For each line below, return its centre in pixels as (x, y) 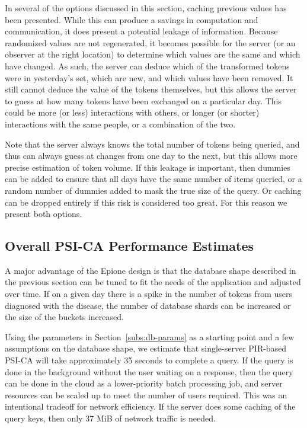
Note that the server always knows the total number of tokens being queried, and (152, 144)
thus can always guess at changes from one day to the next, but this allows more (151, 156)
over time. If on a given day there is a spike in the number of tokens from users (149, 294)
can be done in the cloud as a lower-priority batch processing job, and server (144, 383)
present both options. (44, 214)
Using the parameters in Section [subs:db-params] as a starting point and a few (150, 336)
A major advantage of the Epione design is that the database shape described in (151, 270)
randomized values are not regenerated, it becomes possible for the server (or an (150, 42)
